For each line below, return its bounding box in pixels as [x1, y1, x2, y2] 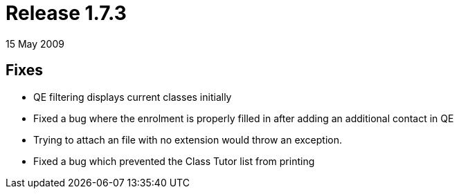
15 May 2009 [6, 37, 64, 50]
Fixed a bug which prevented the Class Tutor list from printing [33, 155, 315, 167]
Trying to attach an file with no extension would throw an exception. [33, 133, 342, 146]
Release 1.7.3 [6, 1, 127, 25]
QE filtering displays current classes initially [33, 90, 232, 103]
